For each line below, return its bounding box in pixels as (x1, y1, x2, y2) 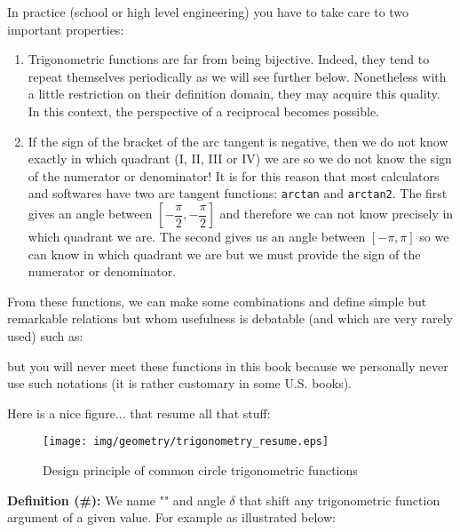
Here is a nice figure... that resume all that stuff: (7, 403, 271, 422)
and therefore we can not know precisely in (219, 204, 454, 222)
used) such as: (7, 326, 83, 345)
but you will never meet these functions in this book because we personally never (7, 356, 448, 375)
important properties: (7, 20, 124, 38)
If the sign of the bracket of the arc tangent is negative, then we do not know (28, 131, 448, 150)
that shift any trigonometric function (239, 490, 440, 509)
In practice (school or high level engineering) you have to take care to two (7, 3, 409, 20)
